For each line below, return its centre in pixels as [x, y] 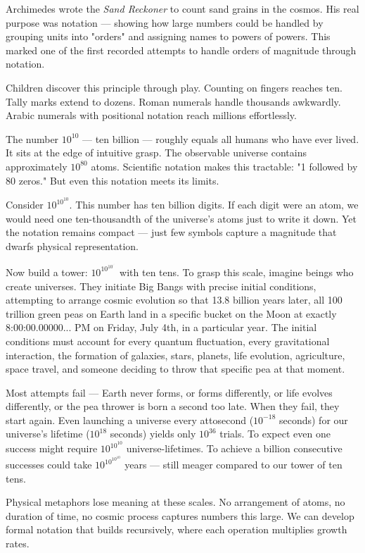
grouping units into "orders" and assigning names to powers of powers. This [168, 36]
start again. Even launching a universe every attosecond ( [130, 420]
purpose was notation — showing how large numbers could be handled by [165, 22]
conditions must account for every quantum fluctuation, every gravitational [168, 341]
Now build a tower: [47, 272]
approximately [37, 166]
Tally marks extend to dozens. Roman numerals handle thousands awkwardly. [173, 101]
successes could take [49, 465]
